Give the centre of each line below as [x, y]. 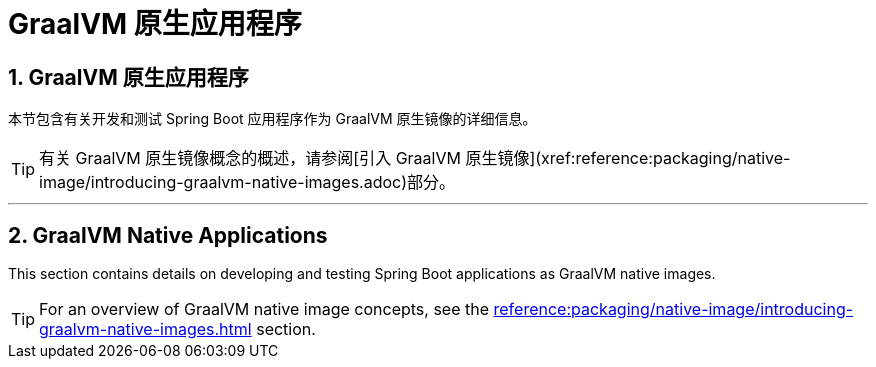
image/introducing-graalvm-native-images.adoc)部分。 [247, 182]
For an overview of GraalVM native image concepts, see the [264, 309]
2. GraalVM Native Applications [168, 235]
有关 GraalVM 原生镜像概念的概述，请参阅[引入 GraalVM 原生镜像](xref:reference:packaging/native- [415, 158]
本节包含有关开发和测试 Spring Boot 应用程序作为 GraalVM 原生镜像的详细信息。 [272, 119]
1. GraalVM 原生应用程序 [128, 77]
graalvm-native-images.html [145, 329]
